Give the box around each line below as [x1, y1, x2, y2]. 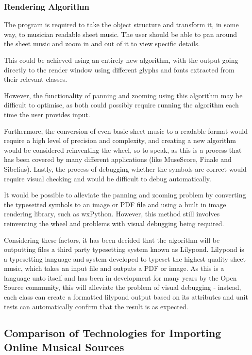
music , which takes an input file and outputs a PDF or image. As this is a [4, 263, 224, 273]
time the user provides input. [4, 109, 90, 119]
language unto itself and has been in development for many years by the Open [4, 272, 237, 283]
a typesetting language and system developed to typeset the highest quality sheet [4, 253, 246, 264]
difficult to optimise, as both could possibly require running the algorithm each [4, 100, 239, 110]
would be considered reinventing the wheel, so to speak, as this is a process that [4, 144, 242, 155]
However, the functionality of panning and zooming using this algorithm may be [4, 90, 243, 100]
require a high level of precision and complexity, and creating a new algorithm [4, 135, 236, 145]
